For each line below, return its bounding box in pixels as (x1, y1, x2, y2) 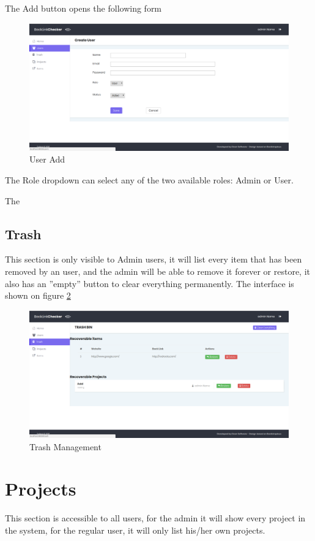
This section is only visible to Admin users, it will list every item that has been (5, 253, 302, 266)
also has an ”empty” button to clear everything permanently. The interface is (5, 277, 294, 290)
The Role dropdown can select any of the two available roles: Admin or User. (5, 174, 294, 186)
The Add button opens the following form (5, 2, 162, 14)
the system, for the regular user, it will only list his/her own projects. (5, 523, 265, 536)
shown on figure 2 (5, 289, 71, 302)
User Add (29, 153, 65, 166)
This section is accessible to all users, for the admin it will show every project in (5, 512, 306, 524)
